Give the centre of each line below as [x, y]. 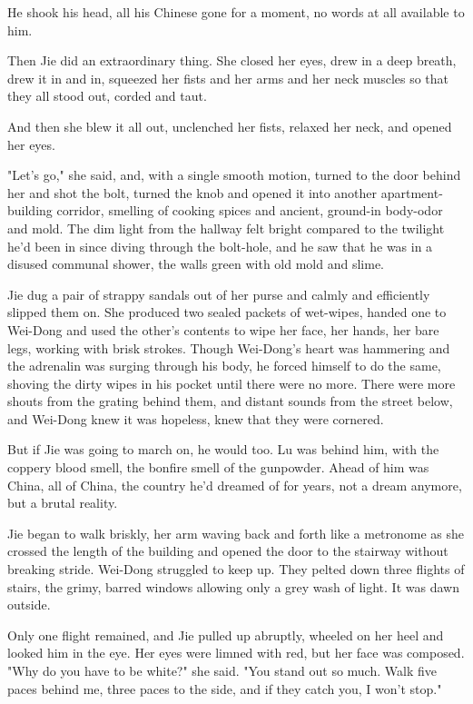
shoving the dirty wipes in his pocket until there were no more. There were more [232, 383]
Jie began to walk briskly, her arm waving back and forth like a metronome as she [236, 533]
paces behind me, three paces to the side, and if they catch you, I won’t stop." [225, 688]
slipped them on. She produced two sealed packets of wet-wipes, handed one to [227, 312]
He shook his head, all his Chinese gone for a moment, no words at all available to [236, 12]
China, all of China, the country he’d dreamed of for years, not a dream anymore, [235, 485]
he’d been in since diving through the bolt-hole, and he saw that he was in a [220, 246]
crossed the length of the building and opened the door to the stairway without [228, 551]
